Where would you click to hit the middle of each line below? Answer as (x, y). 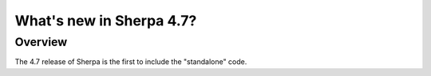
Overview (41, 42)
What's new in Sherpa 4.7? (106, 21)
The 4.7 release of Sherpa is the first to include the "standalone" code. (131, 62)
